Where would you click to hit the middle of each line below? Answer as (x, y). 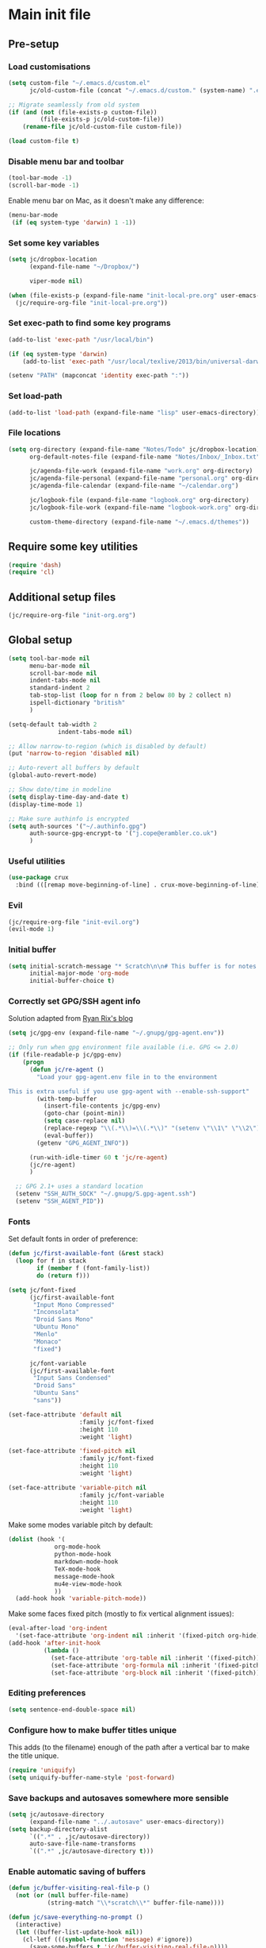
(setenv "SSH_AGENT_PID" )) (60, 1201)
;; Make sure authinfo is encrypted (68, 819)
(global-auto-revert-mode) (53, 775)
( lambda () (61, 1650)
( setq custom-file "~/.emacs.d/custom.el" (79, 83)
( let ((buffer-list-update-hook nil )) (80, 1932)
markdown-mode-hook (86, 1562)
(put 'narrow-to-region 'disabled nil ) (74, 754)
